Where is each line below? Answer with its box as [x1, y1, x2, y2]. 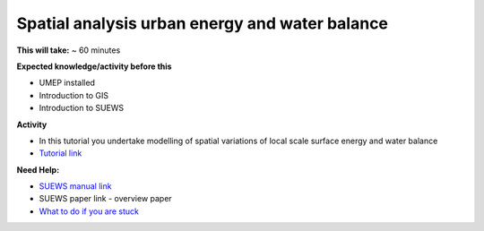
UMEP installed [39, 77, 96, 89]
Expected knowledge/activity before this [16, 61, 172, 72]
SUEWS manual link [39, 181, 112, 192]
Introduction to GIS [39, 90, 109, 100]
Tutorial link [39, 148, 82, 158]
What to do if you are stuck [39, 206, 139, 217]
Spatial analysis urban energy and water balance [16, 13, 389, 33]
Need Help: [16, 164, 60, 175]
